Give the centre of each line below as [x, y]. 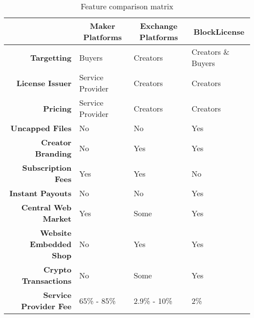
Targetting [51, 57]
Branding [53, 153]
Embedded [51, 244]
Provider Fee [46, 306]
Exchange [159, 26]
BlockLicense [219, 31]
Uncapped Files [41, 128]
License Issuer [44, 83]
